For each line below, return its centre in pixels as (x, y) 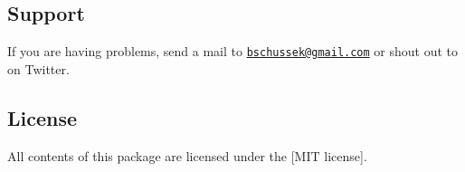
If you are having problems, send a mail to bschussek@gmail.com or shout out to (233, 51)
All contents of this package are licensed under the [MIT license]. (187, 155)
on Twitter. (38, 68)
